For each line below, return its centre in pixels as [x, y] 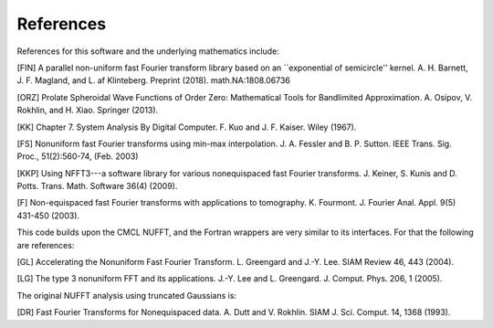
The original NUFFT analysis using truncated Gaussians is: [127, 295]
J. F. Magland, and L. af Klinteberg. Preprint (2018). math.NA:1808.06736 [154, 80]
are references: [46, 245]
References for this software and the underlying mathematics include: [148, 51]
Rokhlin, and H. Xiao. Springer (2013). [88, 111]
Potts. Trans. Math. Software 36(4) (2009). [97, 186]
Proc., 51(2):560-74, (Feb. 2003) [78, 156]
